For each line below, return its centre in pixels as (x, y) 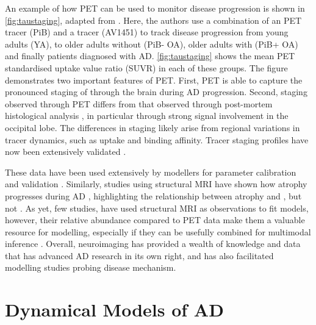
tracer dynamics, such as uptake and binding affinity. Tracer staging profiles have (157, 139)
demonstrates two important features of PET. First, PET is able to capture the (154, 80)
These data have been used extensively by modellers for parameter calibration (151, 172)
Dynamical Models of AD (114, 309)
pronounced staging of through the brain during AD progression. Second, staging (156, 92)
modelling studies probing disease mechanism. (91, 267)
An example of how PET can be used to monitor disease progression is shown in (155, 8)
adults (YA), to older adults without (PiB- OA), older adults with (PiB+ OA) (152, 44)
